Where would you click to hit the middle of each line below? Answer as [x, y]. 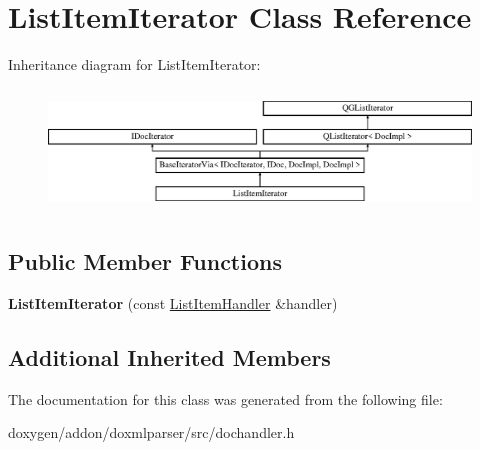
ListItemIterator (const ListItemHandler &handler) [173, 303]
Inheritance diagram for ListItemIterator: [134, 64]
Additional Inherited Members [169, 357]
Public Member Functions [145, 261]
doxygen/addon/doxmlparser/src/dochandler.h [151, 432]
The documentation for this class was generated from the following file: [225, 398]
